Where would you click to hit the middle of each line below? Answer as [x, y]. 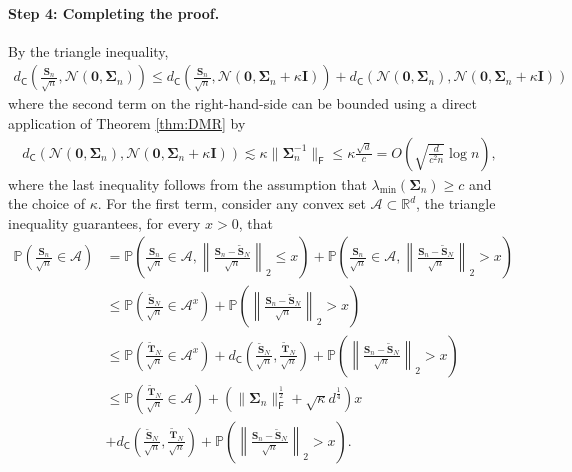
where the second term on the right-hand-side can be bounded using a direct [242, 103]
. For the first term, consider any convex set [231, 203]
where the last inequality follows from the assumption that [187, 183]
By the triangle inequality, [88, 50]
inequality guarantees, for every [104, 222]
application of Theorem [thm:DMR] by [127, 123]
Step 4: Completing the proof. [114, 12]
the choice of [46, 203]
